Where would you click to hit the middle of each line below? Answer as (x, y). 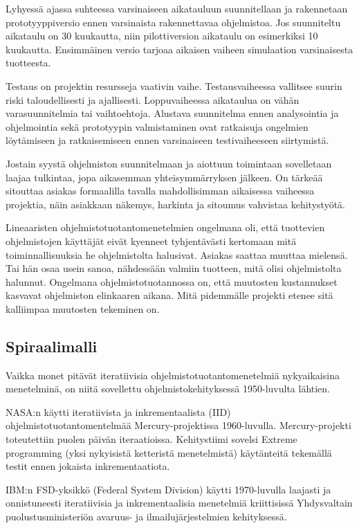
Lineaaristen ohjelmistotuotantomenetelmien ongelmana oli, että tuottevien (165, 227)
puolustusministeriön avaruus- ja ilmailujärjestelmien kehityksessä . (146, 517)
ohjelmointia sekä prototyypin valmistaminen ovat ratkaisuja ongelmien (157, 126)
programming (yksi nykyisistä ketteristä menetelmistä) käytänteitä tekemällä (169, 452)
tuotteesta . (28, 63)
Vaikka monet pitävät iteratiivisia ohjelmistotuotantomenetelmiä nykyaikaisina (173, 375)
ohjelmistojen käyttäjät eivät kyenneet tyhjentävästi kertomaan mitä (151, 240)
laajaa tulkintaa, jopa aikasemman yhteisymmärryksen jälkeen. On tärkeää (164, 177)
